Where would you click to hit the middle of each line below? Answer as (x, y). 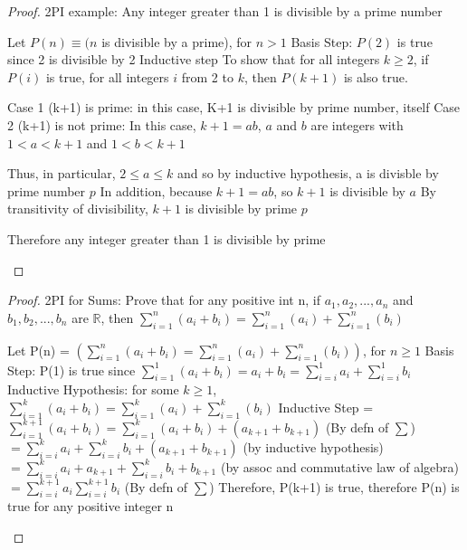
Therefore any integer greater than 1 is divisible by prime (167, 238)
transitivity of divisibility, (78, 209)
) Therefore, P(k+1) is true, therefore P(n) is (334, 486)
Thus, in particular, (62, 173)
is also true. (376, 76)
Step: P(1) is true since (71, 370)
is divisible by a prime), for (177, 41)
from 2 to (207, 76)
